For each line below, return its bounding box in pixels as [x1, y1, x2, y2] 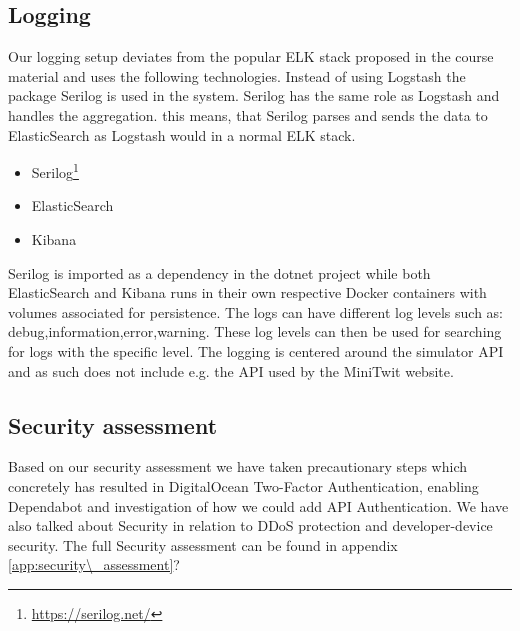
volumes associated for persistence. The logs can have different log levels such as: [8, 301, 503, 322]
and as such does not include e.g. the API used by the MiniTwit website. [8, 360, 454, 381]
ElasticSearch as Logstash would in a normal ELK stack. [8, 124, 356, 145]
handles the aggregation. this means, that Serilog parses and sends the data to [8, 104, 488, 125]
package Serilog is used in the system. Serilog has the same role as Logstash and [8, 85, 500, 106]
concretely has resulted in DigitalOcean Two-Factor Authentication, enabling [8, 475, 479, 496]
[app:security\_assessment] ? [8, 554, 180, 575]
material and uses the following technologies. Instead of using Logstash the [8, 65, 466, 86]
